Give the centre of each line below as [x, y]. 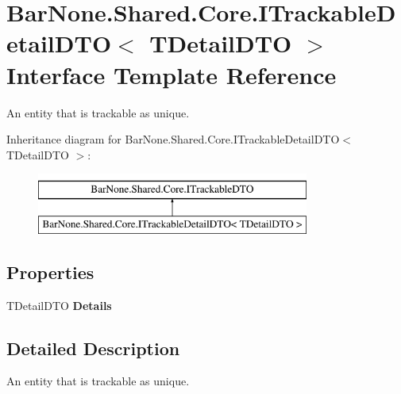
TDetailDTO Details [59, 305]
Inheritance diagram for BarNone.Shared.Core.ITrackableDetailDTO [173, 139]
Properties [50, 272]
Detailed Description [93, 348]
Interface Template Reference [172, 74]
